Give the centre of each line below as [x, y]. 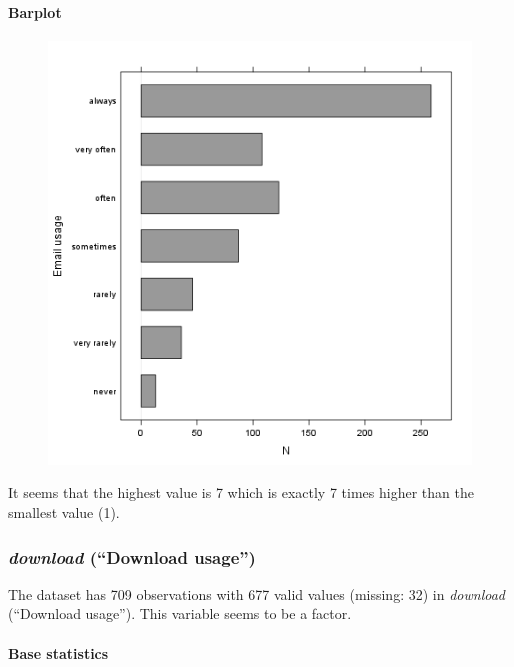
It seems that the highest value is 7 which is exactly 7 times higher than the [241, 492]
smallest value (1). [64, 511]
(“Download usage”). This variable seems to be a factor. [180, 613]
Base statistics [58, 652]
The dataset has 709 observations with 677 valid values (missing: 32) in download [256, 593]
